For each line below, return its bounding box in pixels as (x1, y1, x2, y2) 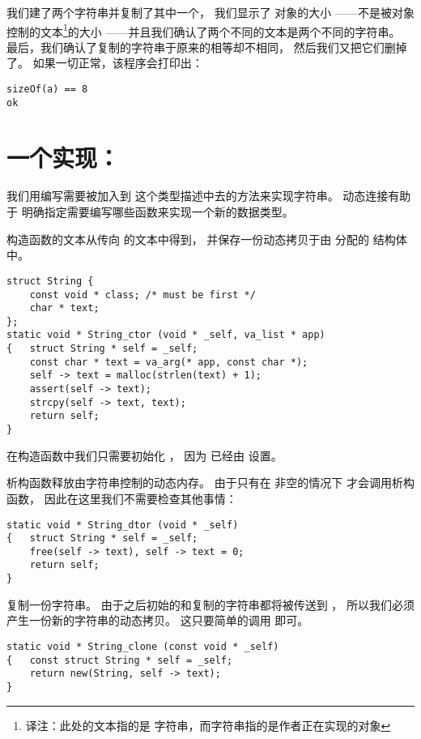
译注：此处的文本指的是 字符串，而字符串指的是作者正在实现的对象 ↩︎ (25, 716, 391, 733)
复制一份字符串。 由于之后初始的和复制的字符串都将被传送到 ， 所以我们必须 (6, 596, 415, 613)
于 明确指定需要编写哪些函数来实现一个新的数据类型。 (6, 203, 294, 220)
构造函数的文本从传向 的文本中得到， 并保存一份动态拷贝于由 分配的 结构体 (6, 230, 407, 247)
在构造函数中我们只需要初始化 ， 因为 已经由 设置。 (6, 446, 283, 463)
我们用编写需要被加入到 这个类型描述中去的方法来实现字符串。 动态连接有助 (6, 187, 411, 204)
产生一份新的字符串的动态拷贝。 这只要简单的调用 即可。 (6, 612, 309, 629)
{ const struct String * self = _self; (6, 654, 233, 666)
